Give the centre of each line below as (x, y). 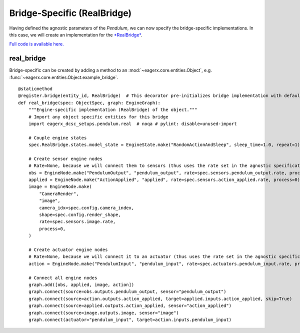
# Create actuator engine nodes (68, 250)
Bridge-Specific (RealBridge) (70, 13)
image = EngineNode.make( (60, 187)
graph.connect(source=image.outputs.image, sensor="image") (104, 313)
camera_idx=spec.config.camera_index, (87, 208)
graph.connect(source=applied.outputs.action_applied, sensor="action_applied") (130, 306)
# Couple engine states (57, 138)
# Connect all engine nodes (63, 278)
